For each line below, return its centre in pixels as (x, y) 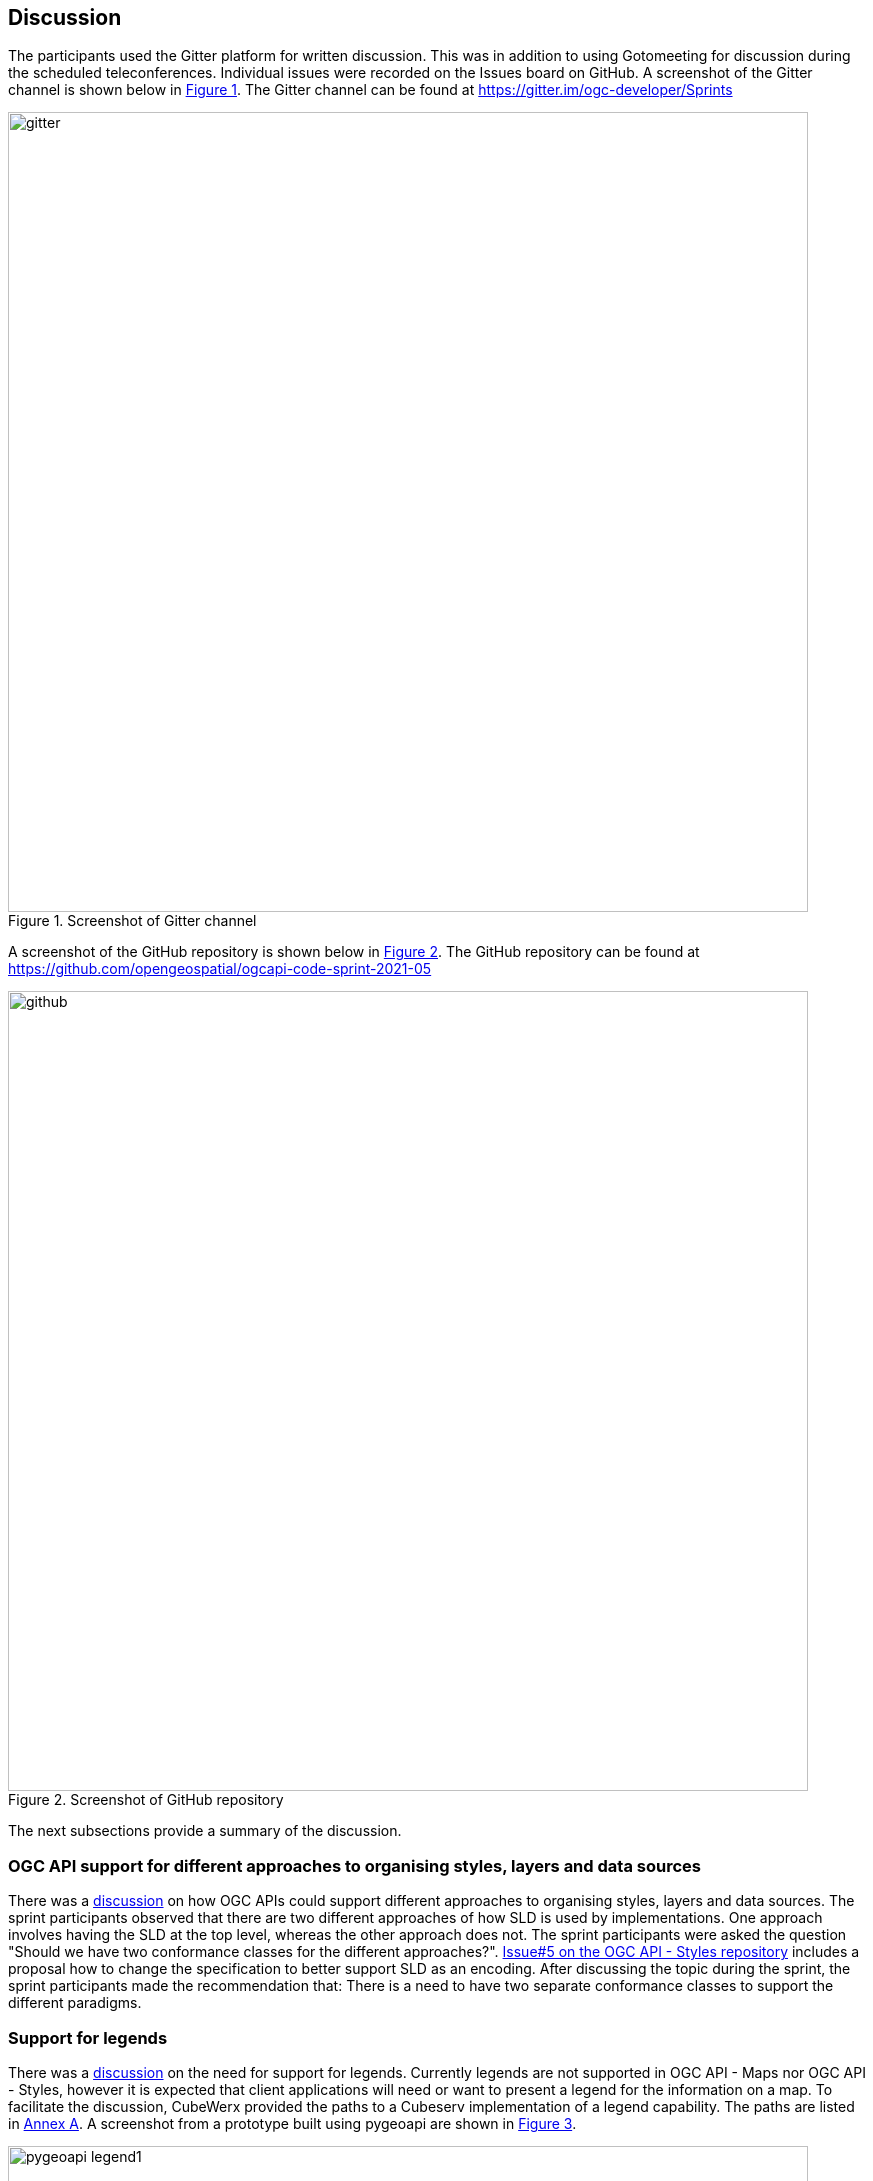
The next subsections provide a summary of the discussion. (205, 1831)
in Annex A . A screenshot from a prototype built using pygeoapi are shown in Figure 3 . (292, 2123)
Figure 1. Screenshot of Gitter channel (132, 921)
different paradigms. (75, 2003)
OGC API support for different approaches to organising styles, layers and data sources (354, 1865)
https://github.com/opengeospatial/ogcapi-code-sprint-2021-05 (220, 969)
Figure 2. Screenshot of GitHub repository (146, 1800)
